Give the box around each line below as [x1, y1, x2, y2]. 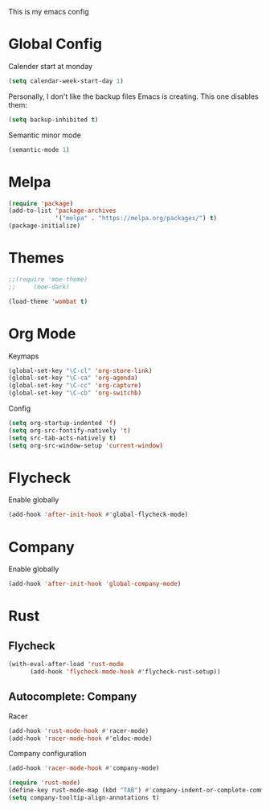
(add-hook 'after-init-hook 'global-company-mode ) [8, 580, 182, 588]
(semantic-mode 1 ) [8, 145, 70, 153]
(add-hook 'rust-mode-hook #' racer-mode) [8, 726, 149, 734]
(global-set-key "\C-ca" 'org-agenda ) [8, 374, 138, 382]
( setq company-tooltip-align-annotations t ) [8, 794, 160, 802]
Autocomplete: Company [8, 690, 137, 704]
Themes [8, 249, 64, 268]
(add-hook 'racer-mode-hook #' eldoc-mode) [8, 734, 153, 742]
